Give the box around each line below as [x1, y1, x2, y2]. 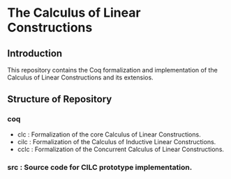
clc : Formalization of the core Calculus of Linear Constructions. [17, 130, 201, 139]
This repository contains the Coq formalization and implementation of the [7, 66, 218, 74]
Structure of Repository [7, 93, 112, 105]
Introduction [7, 47, 63, 59]
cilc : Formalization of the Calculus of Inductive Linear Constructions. [17, 137, 216, 146]
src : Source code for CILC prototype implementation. [7, 162, 193, 172]
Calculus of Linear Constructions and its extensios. [7, 73, 154, 81]
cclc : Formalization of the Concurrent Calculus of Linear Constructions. [17, 145, 225, 153]
